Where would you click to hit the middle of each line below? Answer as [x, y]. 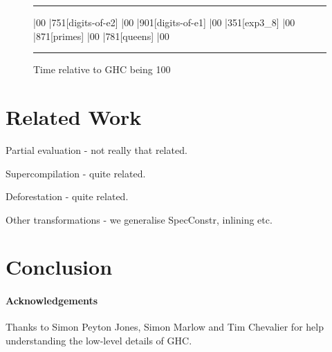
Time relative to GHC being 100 [102, 69]
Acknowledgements [52, 301]
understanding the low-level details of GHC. [99, 341]
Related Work [74, 116]
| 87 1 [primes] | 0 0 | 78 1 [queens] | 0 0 [101, 36]
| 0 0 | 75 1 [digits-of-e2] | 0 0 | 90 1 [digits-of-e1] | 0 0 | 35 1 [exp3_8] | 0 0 [164, 22]
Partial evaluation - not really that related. [96, 149]
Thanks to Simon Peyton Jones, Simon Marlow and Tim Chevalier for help [165, 327]
